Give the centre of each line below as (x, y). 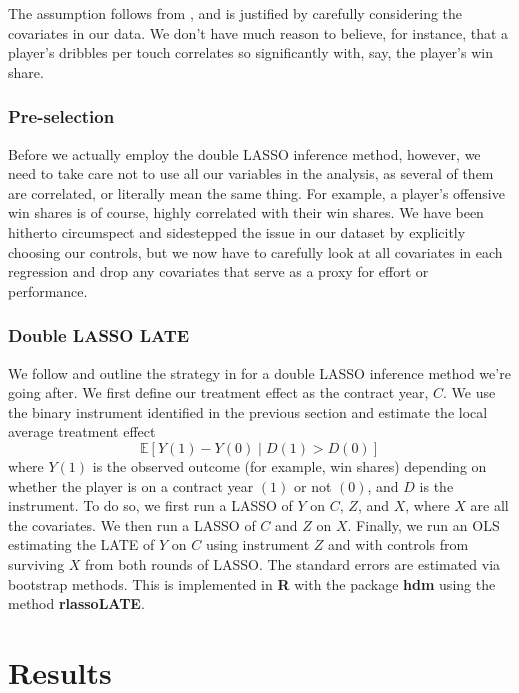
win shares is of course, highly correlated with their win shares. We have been (246, 212)
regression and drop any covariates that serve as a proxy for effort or (218, 271)
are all (489, 505)
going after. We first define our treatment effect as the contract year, (218, 392)
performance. (48, 290)
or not (313, 485)
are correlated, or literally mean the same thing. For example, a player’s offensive (256, 192)
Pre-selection (61, 116)
